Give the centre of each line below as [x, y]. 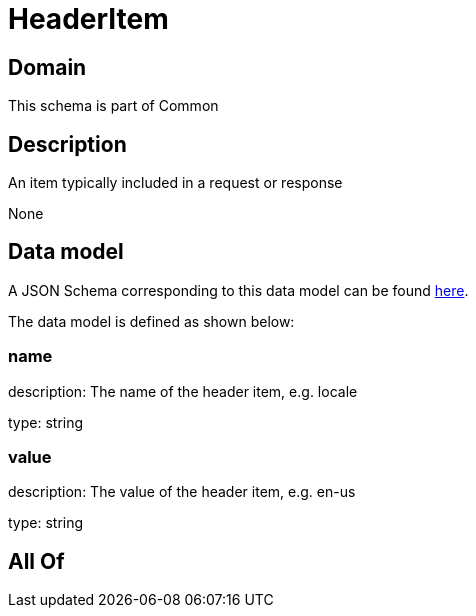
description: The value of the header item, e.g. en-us [182, 492]
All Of [36, 561]
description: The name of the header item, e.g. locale [183, 391]
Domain [47, 67]
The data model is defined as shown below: [151, 321]
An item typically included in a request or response [175, 183]
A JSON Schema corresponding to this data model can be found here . [238, 290]
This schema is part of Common [113, 106]
